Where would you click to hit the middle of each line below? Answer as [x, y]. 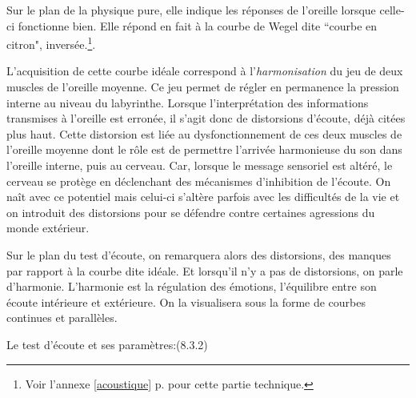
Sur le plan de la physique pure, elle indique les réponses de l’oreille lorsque [191, 10]
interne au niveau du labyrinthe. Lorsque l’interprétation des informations [188, 102]
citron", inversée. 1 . [51, 43]
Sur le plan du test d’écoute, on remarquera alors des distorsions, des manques [199, 254]
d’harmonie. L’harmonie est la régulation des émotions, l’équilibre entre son [192, 286]
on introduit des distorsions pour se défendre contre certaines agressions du [191, 212]
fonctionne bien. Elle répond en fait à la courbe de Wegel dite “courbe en [198, 25]
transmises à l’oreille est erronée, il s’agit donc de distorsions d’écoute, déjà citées [206, 118]
